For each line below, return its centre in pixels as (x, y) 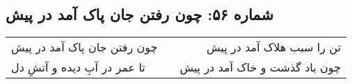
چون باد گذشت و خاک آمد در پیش (260, 67)
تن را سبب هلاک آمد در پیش (273, 47)
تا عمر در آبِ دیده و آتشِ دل (78, 67)
